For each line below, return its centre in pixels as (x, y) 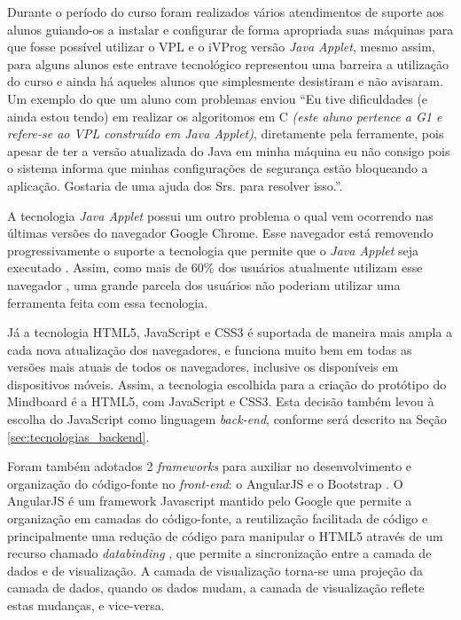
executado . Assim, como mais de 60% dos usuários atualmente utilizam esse (215, 267)
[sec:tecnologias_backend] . (78, 436)
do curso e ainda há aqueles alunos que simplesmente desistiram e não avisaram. (225, 81)
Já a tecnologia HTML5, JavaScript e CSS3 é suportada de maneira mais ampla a (230, 332)
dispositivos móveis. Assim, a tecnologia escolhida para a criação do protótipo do (227, 384)
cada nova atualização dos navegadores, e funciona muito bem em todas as (210, 349)
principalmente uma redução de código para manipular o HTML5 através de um (225, 535)
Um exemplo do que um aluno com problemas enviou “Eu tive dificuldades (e (218, 98)
